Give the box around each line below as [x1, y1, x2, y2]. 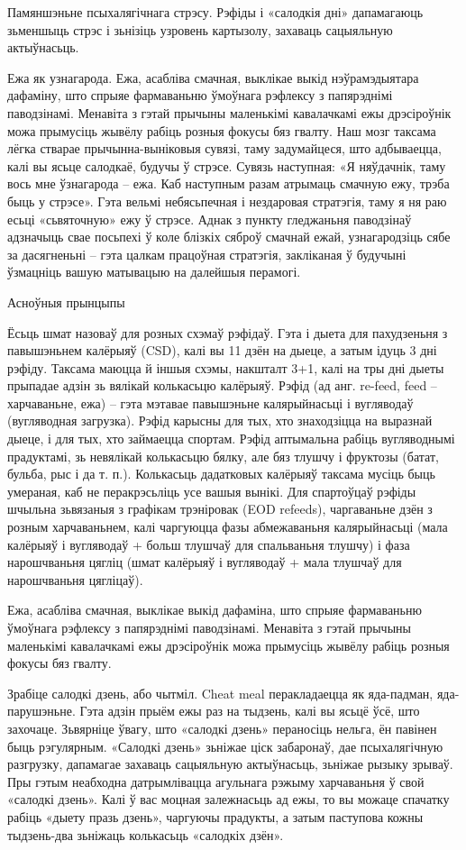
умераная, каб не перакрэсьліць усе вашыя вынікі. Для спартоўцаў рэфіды [7, 481, 416, 500]
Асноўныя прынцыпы [7, 292, 125, 311]
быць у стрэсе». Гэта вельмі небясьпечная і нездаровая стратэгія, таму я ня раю [7, 191, 447, 210]
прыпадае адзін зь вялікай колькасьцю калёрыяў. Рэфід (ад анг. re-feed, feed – [7, 376, 437, 395]
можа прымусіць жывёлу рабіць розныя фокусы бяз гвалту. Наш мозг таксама [7, 121, 436, 140]
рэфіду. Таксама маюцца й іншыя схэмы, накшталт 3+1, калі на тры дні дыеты [7, 358, 444, 377]
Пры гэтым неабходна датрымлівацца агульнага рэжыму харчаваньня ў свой [7, 772, 425, 791]
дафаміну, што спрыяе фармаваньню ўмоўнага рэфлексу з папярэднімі [7, 86, 393, 105]
